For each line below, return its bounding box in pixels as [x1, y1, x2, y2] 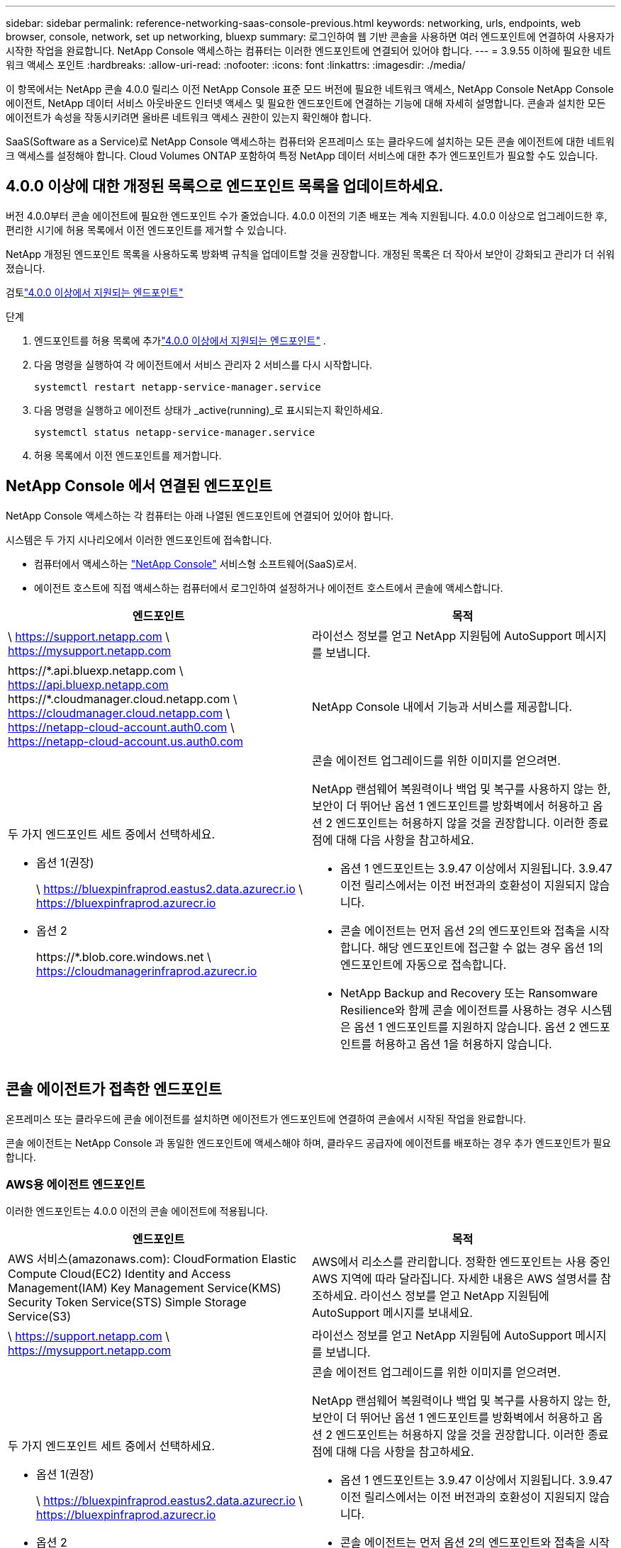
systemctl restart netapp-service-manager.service [34, 381, 321, 393]
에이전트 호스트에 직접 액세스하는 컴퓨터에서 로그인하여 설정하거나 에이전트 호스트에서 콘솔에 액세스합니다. [34, 581, 503, 594]
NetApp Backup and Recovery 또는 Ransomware [340, 985, 598, 1000]
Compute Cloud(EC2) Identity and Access [8, 1267, 231, 1281]
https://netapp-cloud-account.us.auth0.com [8, 734, 243, 748]
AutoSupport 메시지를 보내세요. [312, 1306, 473, 1320]
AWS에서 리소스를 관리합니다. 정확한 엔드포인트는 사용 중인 [312, 1255, 611, 1269]
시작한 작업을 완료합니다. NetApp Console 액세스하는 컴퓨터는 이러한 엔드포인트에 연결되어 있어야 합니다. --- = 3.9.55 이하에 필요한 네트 [6, 45, 612, 57]
